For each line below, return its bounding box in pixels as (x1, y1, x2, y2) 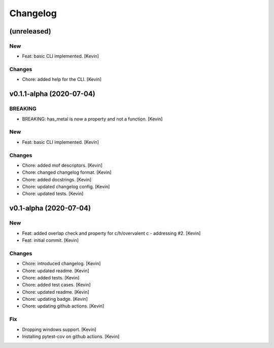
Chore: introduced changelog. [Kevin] (22, 261, 101, 267)
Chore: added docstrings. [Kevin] (22, 176, 92, 182)
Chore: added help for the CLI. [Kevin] (22, 76, 101, 82)
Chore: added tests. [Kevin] (22, 274, 80, 280)
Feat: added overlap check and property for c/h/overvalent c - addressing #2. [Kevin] (22, 230, 201, 236)
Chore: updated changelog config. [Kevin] (22, 183, 110, 190)
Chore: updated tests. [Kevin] (22, 191, 84, 197)
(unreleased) (9, 27, 52, 36)
